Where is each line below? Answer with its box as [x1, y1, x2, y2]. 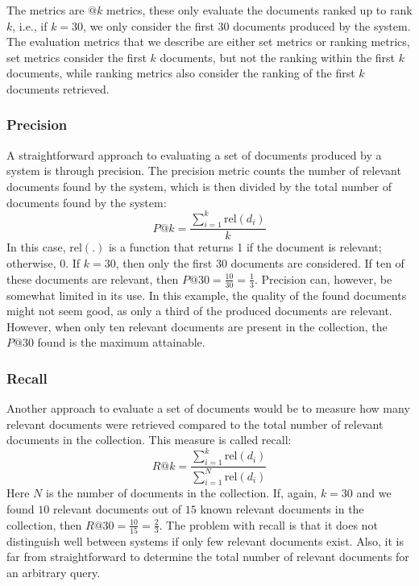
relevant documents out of [52, 500, 182, 517]
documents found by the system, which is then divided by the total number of [6, 177, 392, 194]
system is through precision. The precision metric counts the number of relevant [6, 162, 401, 179]
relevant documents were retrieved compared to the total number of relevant [6, 415, 384, 432]
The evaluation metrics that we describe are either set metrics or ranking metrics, [6, 33, 410, 50]
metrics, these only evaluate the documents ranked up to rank [106, 2, 413, 18]
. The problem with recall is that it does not [159, 516, 378, 533]
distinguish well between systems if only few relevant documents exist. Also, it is [6, 532, 404, 549]
